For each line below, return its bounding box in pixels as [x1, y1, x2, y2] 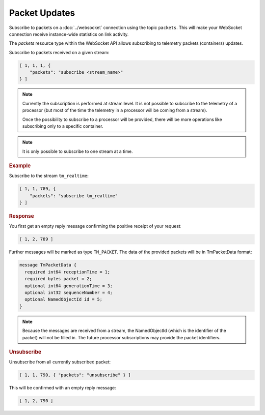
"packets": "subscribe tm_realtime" [29, 193, 118, 199]
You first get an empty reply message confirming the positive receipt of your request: [9, 223, 182, 229]
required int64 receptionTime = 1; [25, 269, 110, 275]
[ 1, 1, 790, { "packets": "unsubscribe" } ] [19, 372, 131, 378]
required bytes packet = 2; [25, 276, 92, 282]
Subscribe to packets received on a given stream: [9, 49, 110, 55]
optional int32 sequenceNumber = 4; [25, 290, 113, 295]
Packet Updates [9, 7, 76, 18]
